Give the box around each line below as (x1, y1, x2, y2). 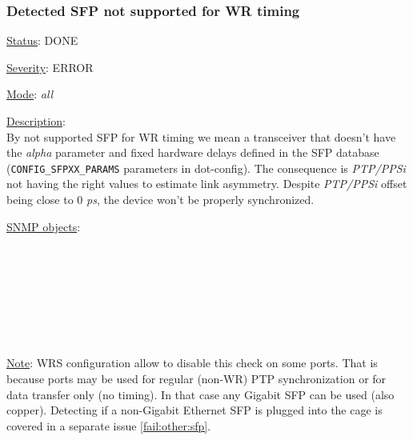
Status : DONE (6, 32, 78, 49)
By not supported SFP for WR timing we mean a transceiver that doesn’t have (6, 128, 396, 145)
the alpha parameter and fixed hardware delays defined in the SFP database (6, 144, 379, 161)
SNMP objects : (6, 218, 81, 234)
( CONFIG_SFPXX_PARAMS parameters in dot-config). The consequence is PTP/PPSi (6, 159, 406, 176)
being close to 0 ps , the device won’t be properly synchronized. (6, 191, 315, 208)
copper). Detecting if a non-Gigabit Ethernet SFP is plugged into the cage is (6, 402, 383, 418)
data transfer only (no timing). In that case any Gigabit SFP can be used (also (6, 386, 395, 402)
